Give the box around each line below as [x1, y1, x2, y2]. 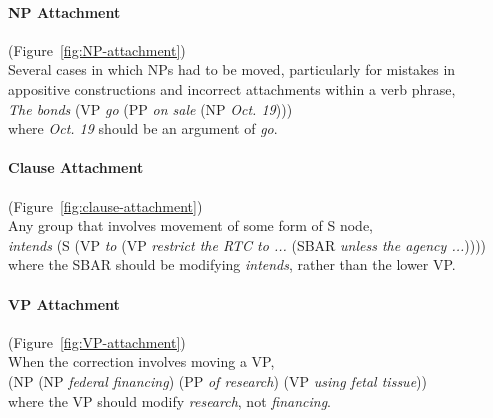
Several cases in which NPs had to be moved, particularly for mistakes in [8, 59, 456, 80]
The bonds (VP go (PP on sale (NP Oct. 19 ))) [8, 98, 293, 119]
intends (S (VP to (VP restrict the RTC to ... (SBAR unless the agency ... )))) [8, 234, 487, 255]
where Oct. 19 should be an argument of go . [8, 118, 278, 139]
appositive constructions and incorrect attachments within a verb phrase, [8, 78, 456, 99]
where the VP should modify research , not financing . [8, 390, 331, 411]
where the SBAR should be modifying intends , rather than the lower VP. [8, 254, 456, 275]
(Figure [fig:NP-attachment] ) [8, 39, 186, 60]
